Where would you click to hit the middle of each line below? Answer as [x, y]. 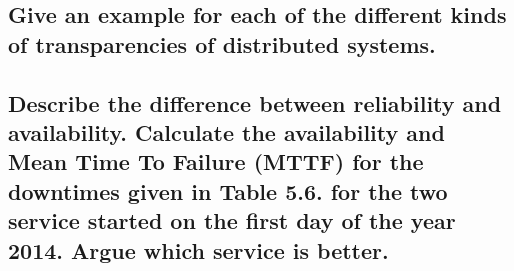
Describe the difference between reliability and [255, 102]
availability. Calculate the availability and [226, 131]
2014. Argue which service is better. [198, 249]
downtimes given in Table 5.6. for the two [228, 190]
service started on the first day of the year [232, 220]
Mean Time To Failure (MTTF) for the [216, 161]
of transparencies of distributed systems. [222, 43]
